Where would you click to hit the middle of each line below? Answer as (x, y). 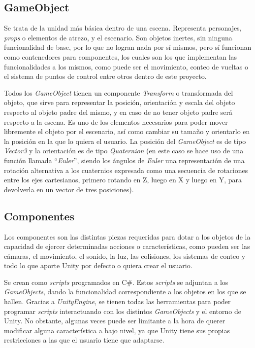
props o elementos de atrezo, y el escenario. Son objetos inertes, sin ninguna (118, 37)
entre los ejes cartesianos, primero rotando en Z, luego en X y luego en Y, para (123, 180)
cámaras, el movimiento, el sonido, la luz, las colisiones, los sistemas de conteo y (125, 256)
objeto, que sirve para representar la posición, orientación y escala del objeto (120, 102)
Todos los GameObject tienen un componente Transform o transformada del (119, 92)
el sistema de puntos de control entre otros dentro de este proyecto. (105, 76)
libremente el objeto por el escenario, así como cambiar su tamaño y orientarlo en (127, 131)
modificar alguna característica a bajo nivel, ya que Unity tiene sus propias (117, 330)
